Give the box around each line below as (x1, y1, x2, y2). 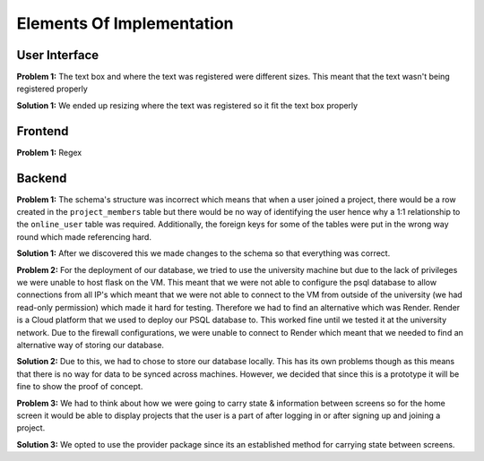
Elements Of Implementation (16, 13, 234, 33)
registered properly (16, 83, 89, 94)
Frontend (16, 124, 69, 139)
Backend (16, 170, 67, 185)
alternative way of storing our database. (16, 339, 165, 350)
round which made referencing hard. (16, 231, 152, 242)
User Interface (16, 47, 99, 63)
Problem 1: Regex (16, 147, 82, 158)
